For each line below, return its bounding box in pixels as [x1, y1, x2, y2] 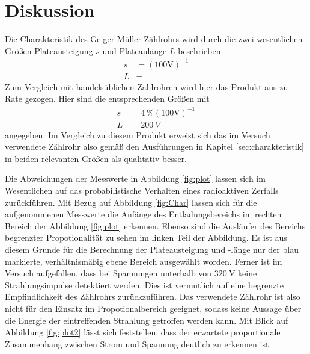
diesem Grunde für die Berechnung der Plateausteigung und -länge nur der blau [5, 243, 299, 255]
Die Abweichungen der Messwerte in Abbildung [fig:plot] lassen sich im [5, 172, 266, 185]
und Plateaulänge [102, 44, 167, 57]
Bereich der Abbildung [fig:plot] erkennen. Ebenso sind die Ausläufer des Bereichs [5, 219, 306, 232]
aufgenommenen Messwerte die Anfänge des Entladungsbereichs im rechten [5, 208, 282, 220]
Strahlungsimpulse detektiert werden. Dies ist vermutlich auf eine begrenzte [5, 278, 284, 291]
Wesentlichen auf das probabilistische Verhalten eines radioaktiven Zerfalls [5, 184, 279, 196]
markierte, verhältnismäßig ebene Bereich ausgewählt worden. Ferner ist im [5, 255, 282, 267]
